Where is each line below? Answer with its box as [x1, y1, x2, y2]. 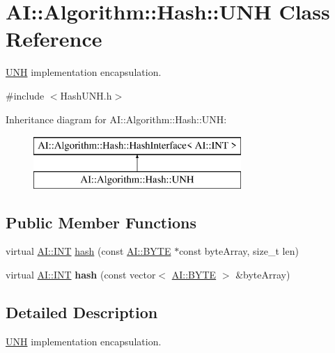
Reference [6, 24, 102, 53]
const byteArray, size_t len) [179, 244, 299, 258]
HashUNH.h [60, 88, 112, 102]
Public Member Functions [6, 211, 196, 233]
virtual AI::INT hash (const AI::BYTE [6, 244, 171, 258]
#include [6, 88, 45, 102]
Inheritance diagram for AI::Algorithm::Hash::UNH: [6, 111, 227, 126]
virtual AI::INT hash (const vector [6, 267, 156, 282]
